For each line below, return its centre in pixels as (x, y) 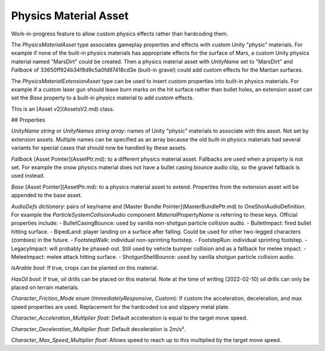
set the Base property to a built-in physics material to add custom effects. (103, 98)
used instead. (28, 176)
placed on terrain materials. (45, 287)
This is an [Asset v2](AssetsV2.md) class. (63, 109)
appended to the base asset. (47, 195)
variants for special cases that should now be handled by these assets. (99, 148)
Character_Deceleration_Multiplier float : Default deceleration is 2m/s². (98, 329)
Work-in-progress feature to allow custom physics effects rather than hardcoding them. (120, 34)
